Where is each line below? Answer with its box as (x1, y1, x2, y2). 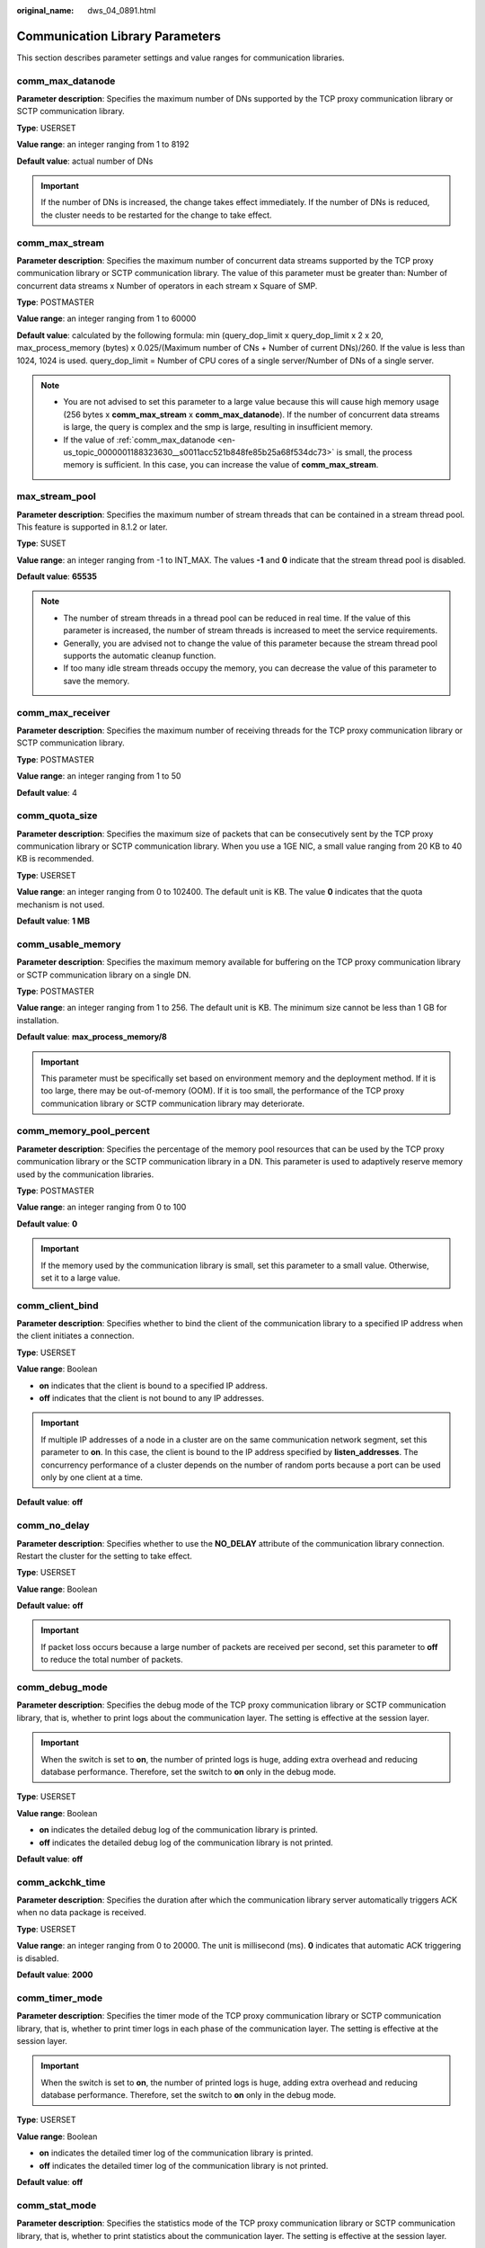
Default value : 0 (16, 1218, 78, 1229)
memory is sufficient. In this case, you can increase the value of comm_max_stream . (63, 459, 379, 470)
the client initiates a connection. (16, 1331, 135, 1342)
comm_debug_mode (16, 1682, 108, 1694)
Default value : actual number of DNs (16, 156, 154, 166)
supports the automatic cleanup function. (63, 650, 216, 661)
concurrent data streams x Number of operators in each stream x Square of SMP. (16, 280, 318, 291)
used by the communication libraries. (16, 1169, 154, 1180)
